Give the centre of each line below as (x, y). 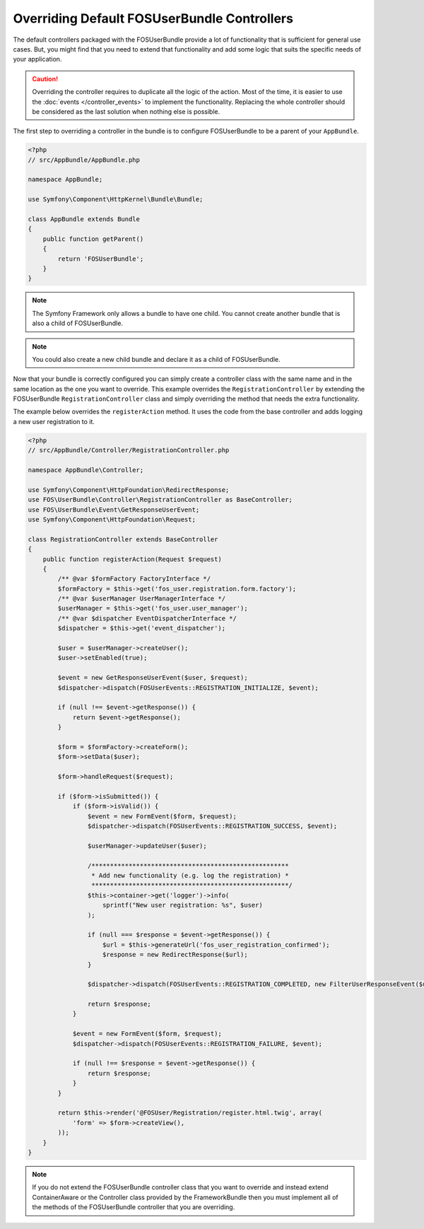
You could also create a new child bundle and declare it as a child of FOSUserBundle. (156, 359)
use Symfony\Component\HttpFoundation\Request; (112, 519)
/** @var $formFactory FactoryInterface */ (134, 579)
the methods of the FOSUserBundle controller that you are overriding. (134, 1207)
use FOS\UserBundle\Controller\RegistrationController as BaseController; (160, 500)
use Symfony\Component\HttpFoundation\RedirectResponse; (129, 490)
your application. (37, 59)
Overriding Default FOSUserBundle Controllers (153, 18)
